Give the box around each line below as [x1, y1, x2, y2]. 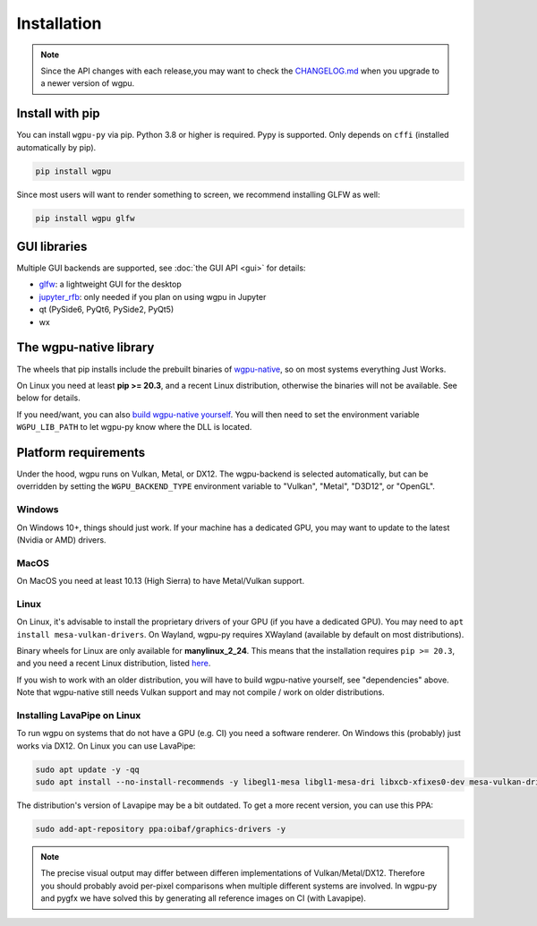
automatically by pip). [16, 141, 97, 152]
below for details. [16, 392, 81, 403]
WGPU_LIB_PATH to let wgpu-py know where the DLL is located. [16, 422, 252, 433]
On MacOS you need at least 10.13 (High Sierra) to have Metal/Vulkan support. [16, 576, 304, 587]
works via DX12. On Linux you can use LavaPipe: [16, 740, 196, 751]
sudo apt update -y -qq [35, 764, 141, 775]
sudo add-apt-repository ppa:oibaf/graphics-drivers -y [35, 824, 286, 835]
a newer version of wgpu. [40, 78, 135, 89]
